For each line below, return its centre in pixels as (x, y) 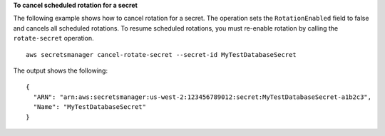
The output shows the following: (61, 70)
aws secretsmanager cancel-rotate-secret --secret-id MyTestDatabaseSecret (161, 54)
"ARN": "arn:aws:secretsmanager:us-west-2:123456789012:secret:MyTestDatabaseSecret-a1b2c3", (202, 97)
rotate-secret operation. (53, 38)
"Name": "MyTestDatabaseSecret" (89, 107)
